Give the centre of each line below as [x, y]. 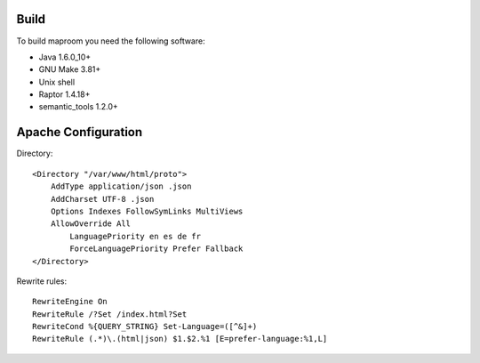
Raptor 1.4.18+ [64, 94]
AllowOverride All [91, 224]
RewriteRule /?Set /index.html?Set [110, 314]
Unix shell [57, 82]
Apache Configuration [80, 132]
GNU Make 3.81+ [70, 69]
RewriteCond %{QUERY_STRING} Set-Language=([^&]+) [145, 327]
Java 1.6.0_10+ [65, 57]
